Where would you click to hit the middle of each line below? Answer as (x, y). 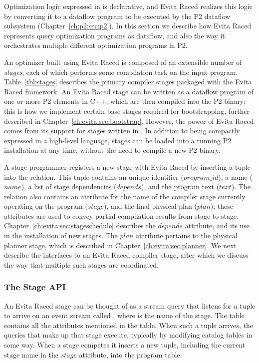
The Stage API (35, 287)
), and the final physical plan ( (150, 206)
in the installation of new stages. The (61, 235)
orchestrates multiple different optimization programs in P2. (96, 45)
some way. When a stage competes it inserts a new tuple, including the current (125, 345)
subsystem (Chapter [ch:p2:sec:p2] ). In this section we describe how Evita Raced (128, 26)
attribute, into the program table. (130, 354)
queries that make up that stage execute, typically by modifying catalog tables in (128, 335)
